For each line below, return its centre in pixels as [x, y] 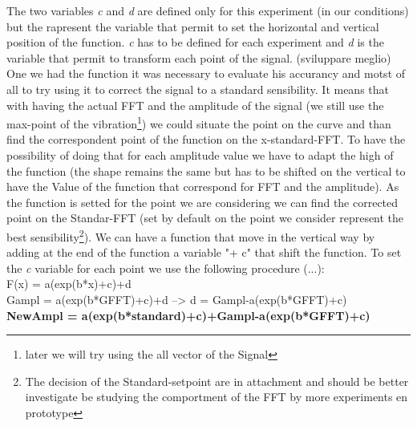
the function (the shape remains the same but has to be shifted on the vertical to [206, 170]
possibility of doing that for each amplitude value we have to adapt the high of [200, 155]
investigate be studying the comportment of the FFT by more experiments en [217, 397]
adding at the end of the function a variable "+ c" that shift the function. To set [204, 252]
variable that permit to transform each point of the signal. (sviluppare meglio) [199, 57]
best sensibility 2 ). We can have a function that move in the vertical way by [191, 235]
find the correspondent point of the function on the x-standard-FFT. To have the [206, 139]
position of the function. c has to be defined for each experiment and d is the [195, 42]
